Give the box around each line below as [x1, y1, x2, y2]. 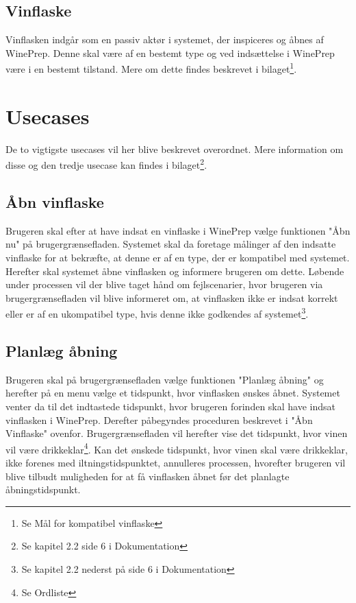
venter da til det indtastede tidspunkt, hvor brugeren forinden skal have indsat [5, 399, 336, 414]
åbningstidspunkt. [5, 482, 81, 497]
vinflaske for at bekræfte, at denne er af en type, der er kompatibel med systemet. [5, 250, 350, 264]
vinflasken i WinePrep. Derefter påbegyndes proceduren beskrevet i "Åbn [5, 412, 313, 427]
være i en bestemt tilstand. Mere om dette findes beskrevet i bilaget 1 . [5, 60, 297, 76]
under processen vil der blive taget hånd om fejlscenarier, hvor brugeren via [5, 277, 323, 292]
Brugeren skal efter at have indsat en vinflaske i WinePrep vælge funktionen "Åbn [5, 223, 351, 237]
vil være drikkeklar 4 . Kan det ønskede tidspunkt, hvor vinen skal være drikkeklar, [5, 440, 348, 456]
